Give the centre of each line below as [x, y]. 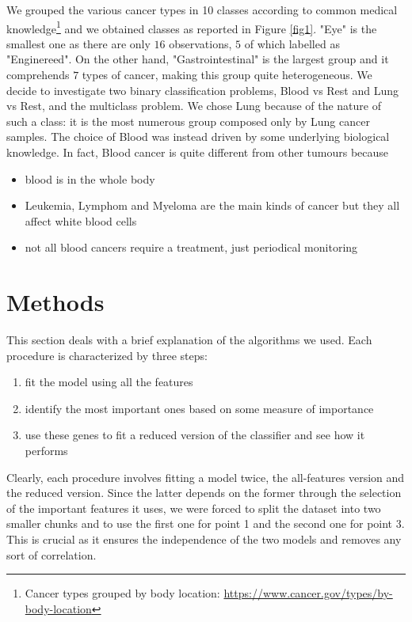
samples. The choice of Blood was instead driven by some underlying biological [198, 137]
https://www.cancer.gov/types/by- [308, 593]
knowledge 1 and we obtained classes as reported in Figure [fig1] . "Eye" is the [192, 27]
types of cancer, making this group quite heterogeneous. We [227, 75]
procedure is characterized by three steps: [107, 355]
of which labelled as [292, 43]
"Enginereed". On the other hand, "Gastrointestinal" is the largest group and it [198, 59]
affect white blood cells [81, 220]
